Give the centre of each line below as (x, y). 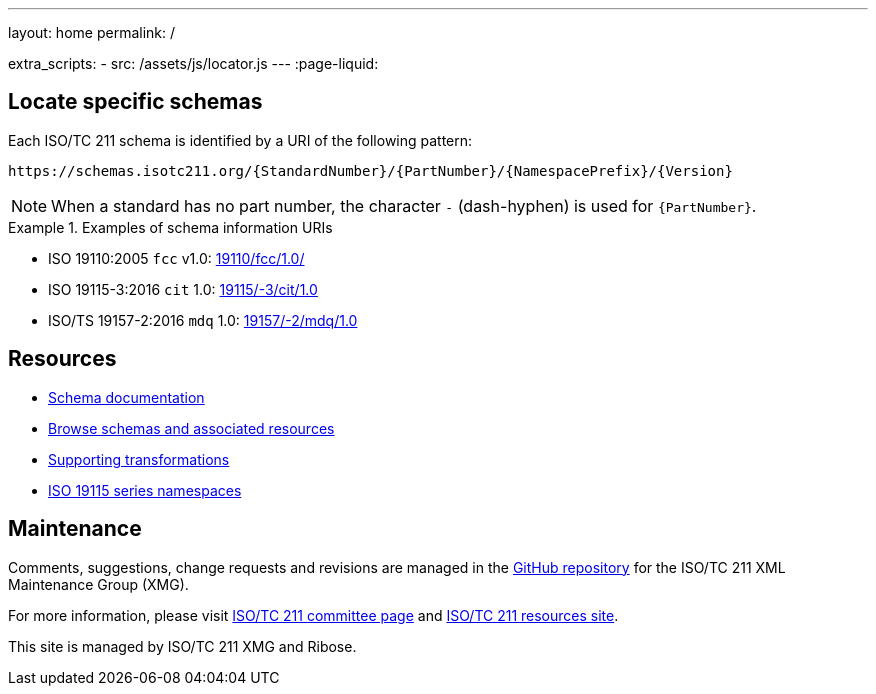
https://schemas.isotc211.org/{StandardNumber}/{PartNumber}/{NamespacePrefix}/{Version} (370, 170)
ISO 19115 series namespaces (145, 490)
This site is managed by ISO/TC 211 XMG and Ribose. (182, 646)
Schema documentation (126, 397)
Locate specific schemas (135, 102)
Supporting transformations (139, 459)
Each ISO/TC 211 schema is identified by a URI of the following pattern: (240, 140)
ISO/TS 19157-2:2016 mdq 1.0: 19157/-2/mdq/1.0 (203, 320)
